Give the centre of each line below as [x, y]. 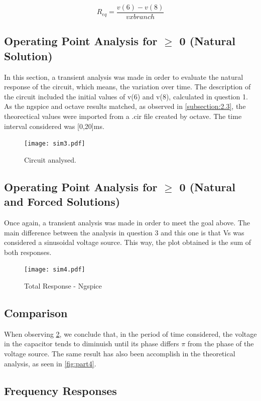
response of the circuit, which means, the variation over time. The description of [127, 87]
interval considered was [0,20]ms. [54, 126]
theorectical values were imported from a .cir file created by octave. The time [123, 116]
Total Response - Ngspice [63, 286]
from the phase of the [221, 344]
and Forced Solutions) [62, 202]
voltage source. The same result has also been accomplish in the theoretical [120, 354]
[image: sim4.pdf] [55, 270]
